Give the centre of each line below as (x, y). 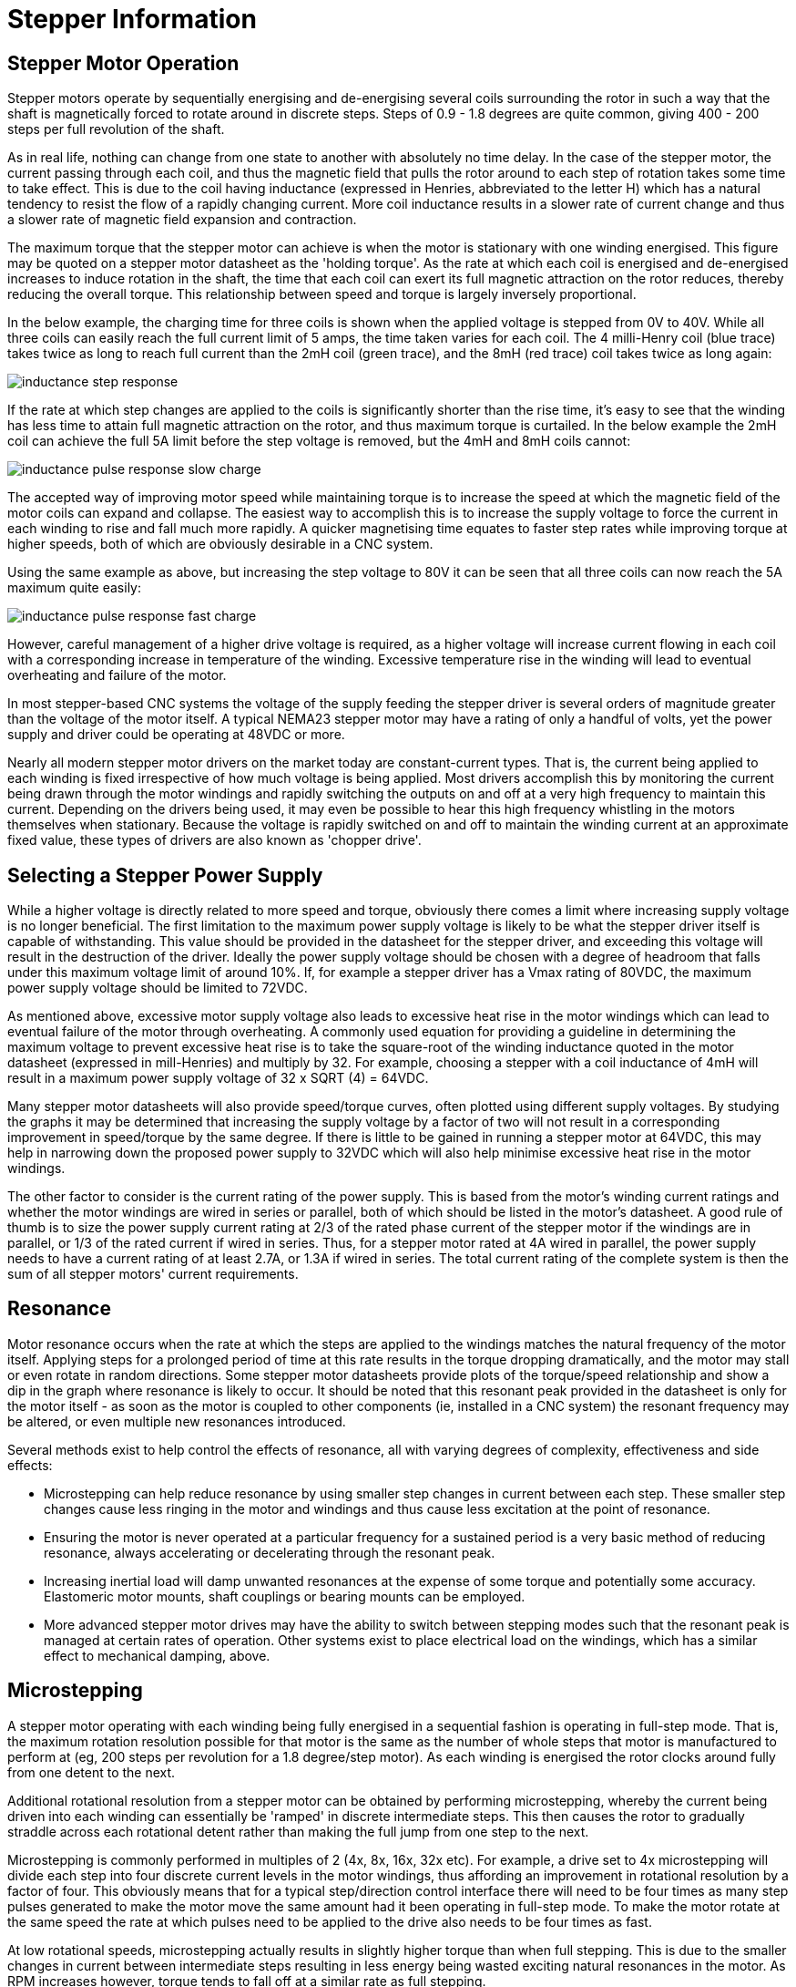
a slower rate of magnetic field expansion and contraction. (182, 220)
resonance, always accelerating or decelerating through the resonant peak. (270, 1552)
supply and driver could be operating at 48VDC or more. (176, 735)
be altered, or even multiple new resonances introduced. (177, 1421)
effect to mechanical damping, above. (157, 1655)
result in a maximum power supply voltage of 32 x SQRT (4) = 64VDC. (218, 1078)
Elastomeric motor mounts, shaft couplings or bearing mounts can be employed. (285, 1596)
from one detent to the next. (92, 1772)
